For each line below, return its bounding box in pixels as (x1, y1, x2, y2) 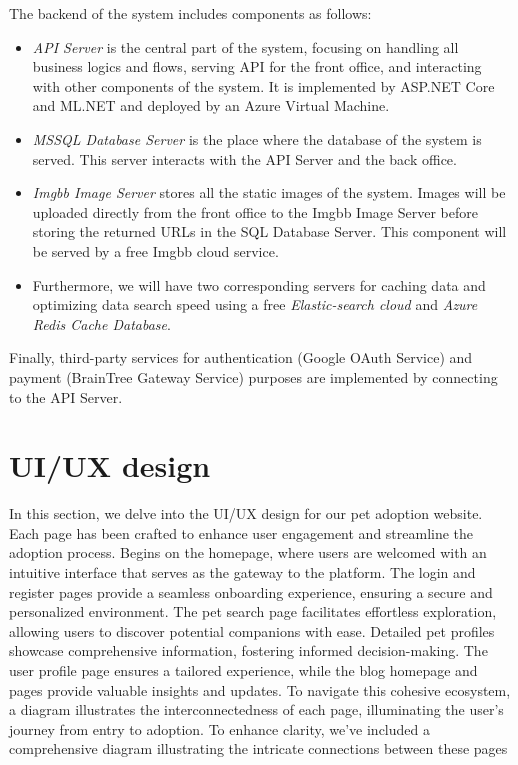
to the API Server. (9, 386, 123, 407)
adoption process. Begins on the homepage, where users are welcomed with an (9, 542, 487, 563)
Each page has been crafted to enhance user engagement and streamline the (9, 522, 474, 543)
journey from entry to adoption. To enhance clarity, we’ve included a (9, 718, 430, 739)
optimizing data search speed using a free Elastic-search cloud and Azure (32, 294, 478, 315)
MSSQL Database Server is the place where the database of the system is (32, 128, 482, 149)
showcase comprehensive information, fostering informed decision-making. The (9, 640, 488, 661)
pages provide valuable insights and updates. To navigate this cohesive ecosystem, (9, 679, 511, 700)
